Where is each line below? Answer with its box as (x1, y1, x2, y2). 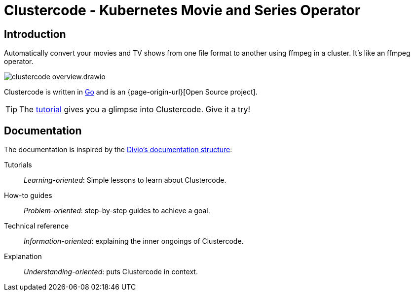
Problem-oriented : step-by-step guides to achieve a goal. (24, 206, 210, 215)
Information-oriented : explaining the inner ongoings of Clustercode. (24, 237, 244, 246)
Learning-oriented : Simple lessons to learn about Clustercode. (24, 176, 226, 185)
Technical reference (4, 222, 69, 230)
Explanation (4, 252, 42, 261)
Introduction (4, 28, 66, 40)
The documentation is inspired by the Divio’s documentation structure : (4, 145, 232, 154)
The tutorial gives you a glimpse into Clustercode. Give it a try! (19, 104, 251, 115)
